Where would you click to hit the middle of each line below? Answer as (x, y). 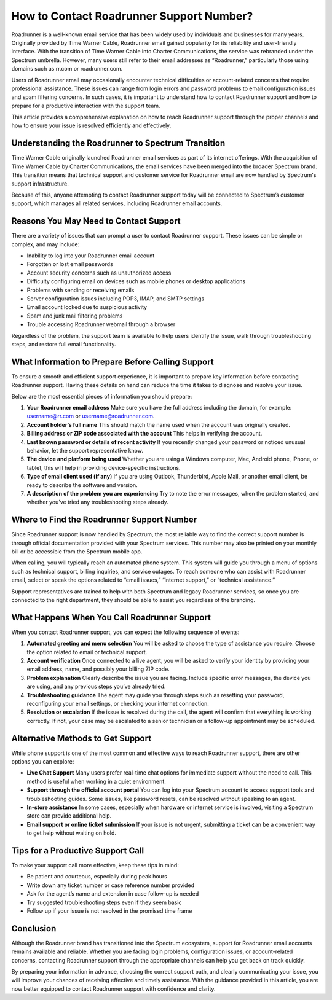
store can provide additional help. (69, 816)
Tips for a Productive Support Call (78, 850)
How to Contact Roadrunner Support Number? (132, 16)
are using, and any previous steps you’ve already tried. (96, 686)
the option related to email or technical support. (87, 652)
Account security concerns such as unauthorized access (99, 273)
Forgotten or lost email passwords (70, 264)
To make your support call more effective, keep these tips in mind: (95, 865)
